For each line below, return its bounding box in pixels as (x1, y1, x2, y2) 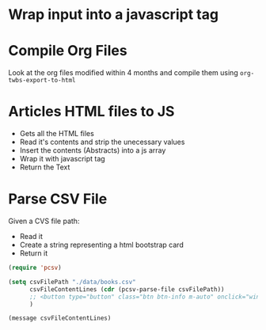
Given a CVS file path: (8, 216, 80, 226)
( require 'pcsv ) (8, 264, 62, 271)
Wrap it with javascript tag (19, 154, 105, 164)
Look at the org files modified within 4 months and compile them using (8, 68, 239, 78)
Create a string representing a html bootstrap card (19, 240, 184, 249)
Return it (19, 248, 48, 258)
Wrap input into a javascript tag (8, 6, 219, 24)
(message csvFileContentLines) (8, 314, 112, 322)
